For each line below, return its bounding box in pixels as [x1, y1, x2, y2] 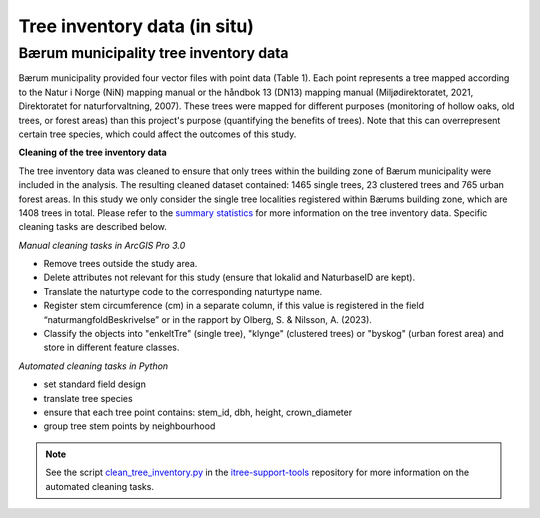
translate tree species [43, 392, 134, 404]
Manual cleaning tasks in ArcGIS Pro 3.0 [18, 239, 186, 251]
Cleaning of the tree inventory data [18, 146, 167, 159]
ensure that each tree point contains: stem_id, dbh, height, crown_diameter [43, 406, 353, 418]
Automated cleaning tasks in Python [18, 360, 169, 372]
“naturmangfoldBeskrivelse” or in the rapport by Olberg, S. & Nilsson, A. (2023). [43, 313, 372, 325]
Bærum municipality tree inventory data [18, 44, 289, 62]
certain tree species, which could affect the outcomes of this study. [18, 128, 297, 140]
